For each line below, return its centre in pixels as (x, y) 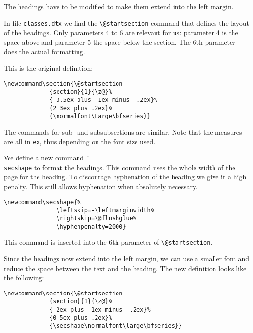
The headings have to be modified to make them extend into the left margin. (119, 6)
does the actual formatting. (45, 51)
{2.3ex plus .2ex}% (81, 108)
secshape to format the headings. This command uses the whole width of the (120, 167)
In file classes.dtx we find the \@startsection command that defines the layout (127, 23)
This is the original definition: (49, 68)
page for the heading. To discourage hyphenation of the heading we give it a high (125, 177)
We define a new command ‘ (47, 158)
